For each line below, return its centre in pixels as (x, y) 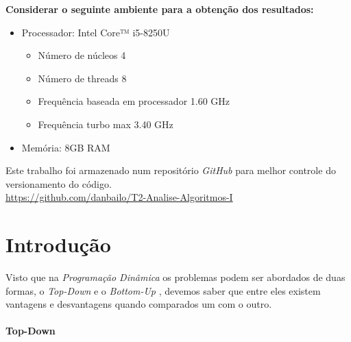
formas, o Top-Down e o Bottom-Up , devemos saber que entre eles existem (163, 290)
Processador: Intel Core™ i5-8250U (96, 32)
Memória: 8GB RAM (66, 147)
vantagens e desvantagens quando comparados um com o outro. (139, 304)
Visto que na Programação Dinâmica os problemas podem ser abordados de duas (175, 277)
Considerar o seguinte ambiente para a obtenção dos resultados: (160, 9)
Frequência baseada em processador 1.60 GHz (134, 101)
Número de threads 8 (82, 78)
